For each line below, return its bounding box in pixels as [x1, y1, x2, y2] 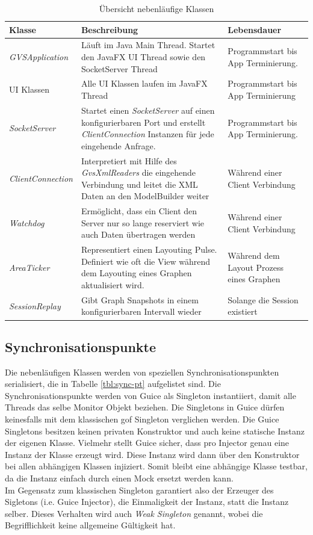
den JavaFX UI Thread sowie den [81, 51, 206, 63]
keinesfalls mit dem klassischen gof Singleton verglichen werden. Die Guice [5, 413, 279, 425]
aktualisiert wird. [81, 278, 144, 291]
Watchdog [9, 216, 45, 229]
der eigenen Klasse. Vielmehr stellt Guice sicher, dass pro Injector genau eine [5, 436, 290, 449]
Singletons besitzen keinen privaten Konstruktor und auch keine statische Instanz [5, 424, 305, 437]
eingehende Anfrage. [81, 139, 156, 152]
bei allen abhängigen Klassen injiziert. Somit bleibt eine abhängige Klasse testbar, [5, 460, 308, 472]
